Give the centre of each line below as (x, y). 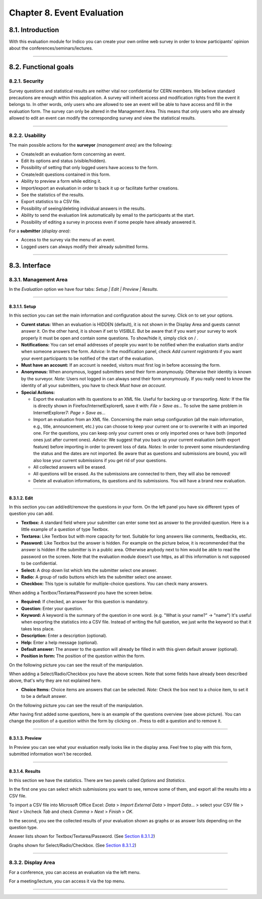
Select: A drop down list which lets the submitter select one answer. (89, 570)
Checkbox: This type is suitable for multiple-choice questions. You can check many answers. (115, 584)
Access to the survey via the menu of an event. (68, 240)
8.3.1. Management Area (38, 279)
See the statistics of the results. (53, 195)
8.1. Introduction (34, 30)
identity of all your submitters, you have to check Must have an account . (94, 386)
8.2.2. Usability (27, 135)
